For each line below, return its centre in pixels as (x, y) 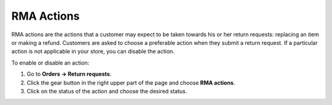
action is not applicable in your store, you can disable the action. (93, 52)
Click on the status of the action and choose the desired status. (107, 91)
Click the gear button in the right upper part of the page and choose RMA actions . (131, 82)
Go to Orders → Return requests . (69, 74)
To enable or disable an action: (50, 63)
